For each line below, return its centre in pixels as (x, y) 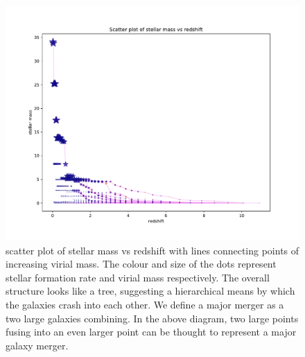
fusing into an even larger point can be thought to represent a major (151, 332)
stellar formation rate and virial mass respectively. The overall (138, 277)
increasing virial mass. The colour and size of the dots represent (141, 264)
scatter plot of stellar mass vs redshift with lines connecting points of (152, 250)
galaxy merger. (37, 345)
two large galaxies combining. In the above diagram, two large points (152, 318)
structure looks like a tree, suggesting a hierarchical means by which (150, 291)
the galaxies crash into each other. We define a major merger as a (145, 305)
